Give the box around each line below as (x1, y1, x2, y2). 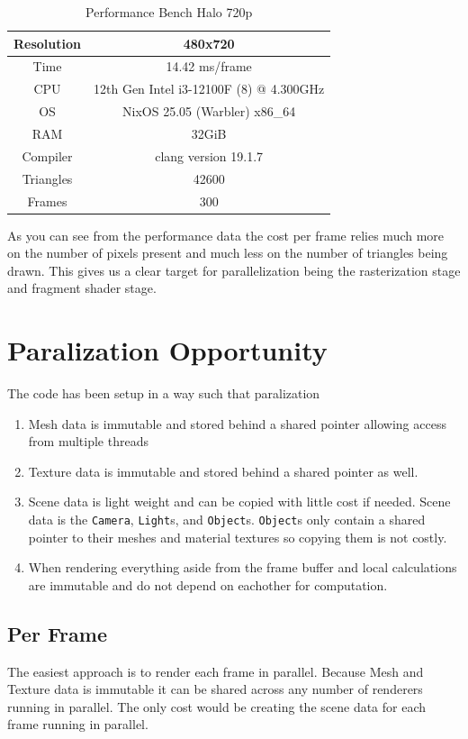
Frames (27, 191, 67, 210)
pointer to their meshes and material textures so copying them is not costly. (28, 527, 447, 546)
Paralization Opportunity (7, 332, 328, 369)
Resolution (13, 33, 81, 52)
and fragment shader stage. (7, 278, 157, 297)
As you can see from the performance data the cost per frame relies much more (7, 225, 445, 244)
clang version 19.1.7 (155, 146, 264, 165)
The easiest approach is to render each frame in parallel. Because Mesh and (7, 661, 424, 680)
